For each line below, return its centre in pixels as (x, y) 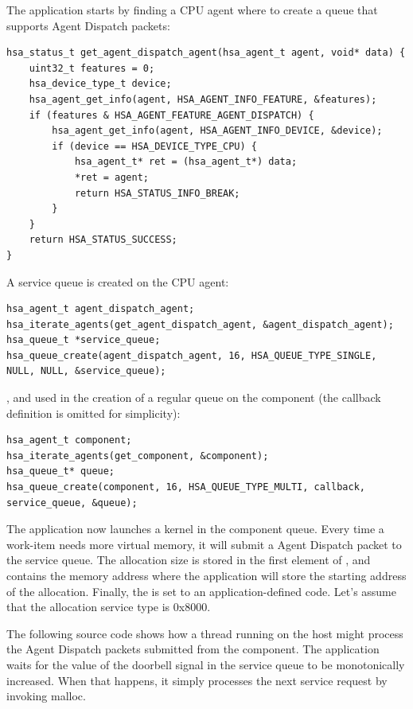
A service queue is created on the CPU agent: (118, 281)
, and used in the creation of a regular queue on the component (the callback (194, 397)
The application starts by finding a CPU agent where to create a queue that (192, 10)
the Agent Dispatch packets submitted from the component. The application (193, 649)
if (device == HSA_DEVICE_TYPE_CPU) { (154, 146)
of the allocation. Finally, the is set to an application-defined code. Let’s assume (201, 591)
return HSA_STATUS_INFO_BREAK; (157, 193)
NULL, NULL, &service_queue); (86, 371)
